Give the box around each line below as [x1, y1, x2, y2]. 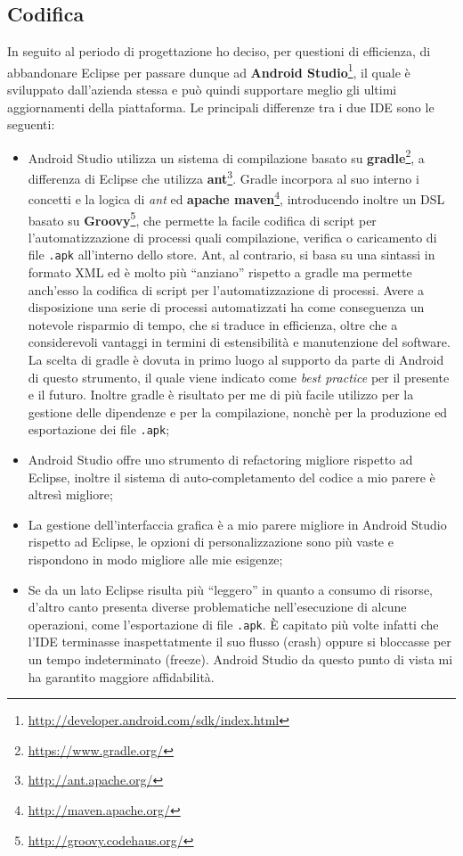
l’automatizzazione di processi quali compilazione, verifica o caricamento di [28, 227, 437, 246]
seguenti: [7, 115, 55, 134]
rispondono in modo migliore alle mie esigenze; [28, 550, 283, 569]
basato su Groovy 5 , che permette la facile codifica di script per [28, 208, 377, 229]
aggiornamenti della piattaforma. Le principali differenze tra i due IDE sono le [7, 97, 435, 116]
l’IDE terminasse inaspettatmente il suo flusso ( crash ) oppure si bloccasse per [28, 632, 451, 651]
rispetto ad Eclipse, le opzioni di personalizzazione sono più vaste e [28, 532, 394, 551]
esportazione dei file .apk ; [28, 420, 170, 439]
